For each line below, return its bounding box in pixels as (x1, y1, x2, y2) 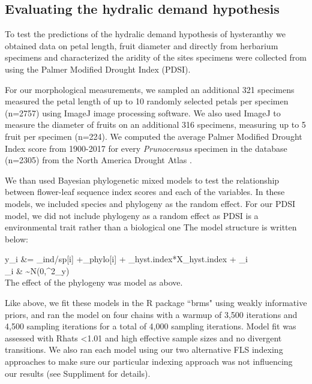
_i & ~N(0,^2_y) (5, 264, 70, 277)
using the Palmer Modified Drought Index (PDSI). (5, 62, 191, 75)
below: (5, 232, 28, 245)
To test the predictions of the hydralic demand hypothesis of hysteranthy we (5, 28, 286, 40)
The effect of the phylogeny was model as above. (5, 276, 183, 289)
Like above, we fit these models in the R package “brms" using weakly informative (5, 296, 307, 309)
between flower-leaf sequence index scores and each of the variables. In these (5, 185, 285, 198)
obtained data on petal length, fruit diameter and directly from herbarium (5, 39, 278, 52)
